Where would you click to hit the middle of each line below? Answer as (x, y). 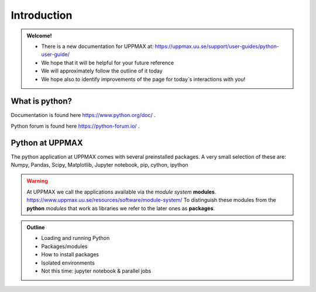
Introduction (42, 15)
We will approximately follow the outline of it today (102, 71)
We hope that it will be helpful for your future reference (108, 63)
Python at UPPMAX (47, 142)
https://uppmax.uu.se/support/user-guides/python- (217, 46)
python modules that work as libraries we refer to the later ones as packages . (121, 208)
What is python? (42, 102)
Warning (37, 181)
